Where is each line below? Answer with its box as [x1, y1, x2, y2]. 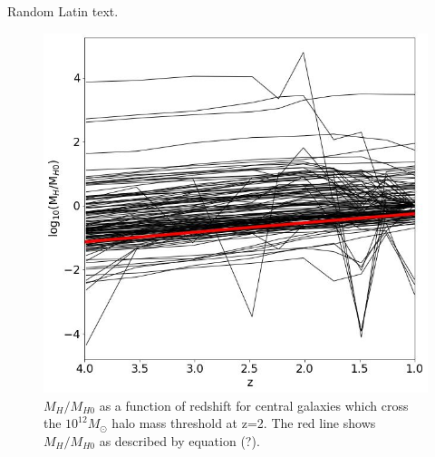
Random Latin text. [7, 2, 119, 20]
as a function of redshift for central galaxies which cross [99, 395, 409, 414]
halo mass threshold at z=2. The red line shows [111, 413, 376, 433]
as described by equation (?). [99, 431, 260, 450]
